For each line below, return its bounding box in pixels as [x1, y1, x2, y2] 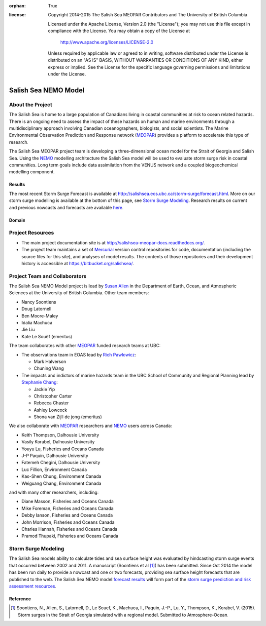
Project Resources [9, 230, 54, 236]
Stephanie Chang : [21, 379, 58, 385]
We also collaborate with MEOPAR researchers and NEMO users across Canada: [9, 423, 172, 429]
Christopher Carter [33, 393, 72, 399]
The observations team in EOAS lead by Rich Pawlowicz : [21, 352, 136, 357]
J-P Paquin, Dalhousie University [21, 453, 89, 459]
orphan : [9, 3, 26, 8]
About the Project [9, 101, 53, 108]
